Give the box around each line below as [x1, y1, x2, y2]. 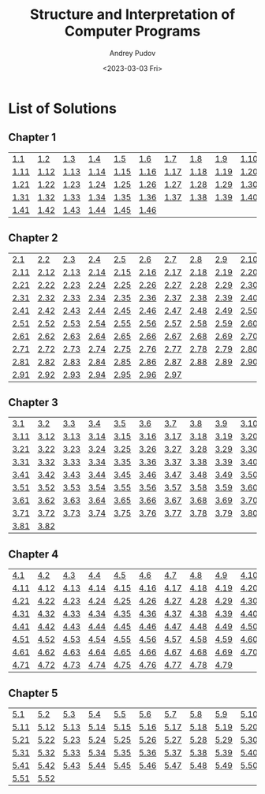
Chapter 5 [8, 686, 58, 699]
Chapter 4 [8, 547, 59, 561]
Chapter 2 [8, 231, 58, 245]
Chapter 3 [8, 396, 59, 409]
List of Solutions [8, 99, 117, 117]
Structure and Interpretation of [29, 6, 236, 24]
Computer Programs [64, 22, 201, 40]
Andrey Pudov [109, 48, 156, 58]
